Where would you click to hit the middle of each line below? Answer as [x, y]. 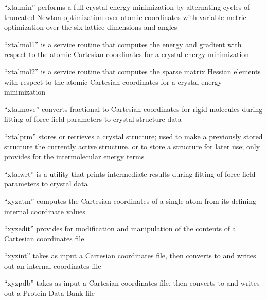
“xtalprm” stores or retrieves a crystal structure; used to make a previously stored [133, 136]
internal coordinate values [45, 211]
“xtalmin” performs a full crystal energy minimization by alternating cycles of [127, 7]
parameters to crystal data [46, 184]
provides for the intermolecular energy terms [74, 156]
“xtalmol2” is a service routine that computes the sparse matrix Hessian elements [132, 71]
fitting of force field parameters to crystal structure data [93, 119]
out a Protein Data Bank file [50, 293]
